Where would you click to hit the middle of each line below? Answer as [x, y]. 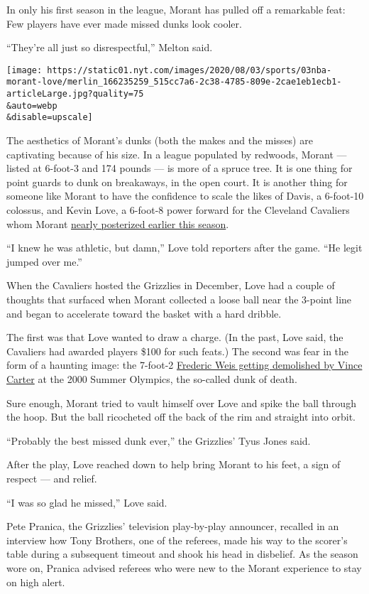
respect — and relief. [52, 478]
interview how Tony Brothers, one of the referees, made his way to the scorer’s [177, 540]
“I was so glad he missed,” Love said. [87, 502]
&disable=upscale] [50, 118]
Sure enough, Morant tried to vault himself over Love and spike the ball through [181, 403]
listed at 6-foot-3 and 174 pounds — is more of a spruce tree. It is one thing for [180, 168]
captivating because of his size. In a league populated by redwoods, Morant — [177, 154]
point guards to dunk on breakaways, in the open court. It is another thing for [177, 182]
